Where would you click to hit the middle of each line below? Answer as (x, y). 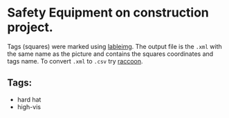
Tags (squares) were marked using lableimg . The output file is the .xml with (115, 46)
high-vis (29, 107)
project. (30, 27)
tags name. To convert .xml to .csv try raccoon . (75, 61)
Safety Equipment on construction (108, 13)
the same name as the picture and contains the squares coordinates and (110, 54)
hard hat (29, 99)
